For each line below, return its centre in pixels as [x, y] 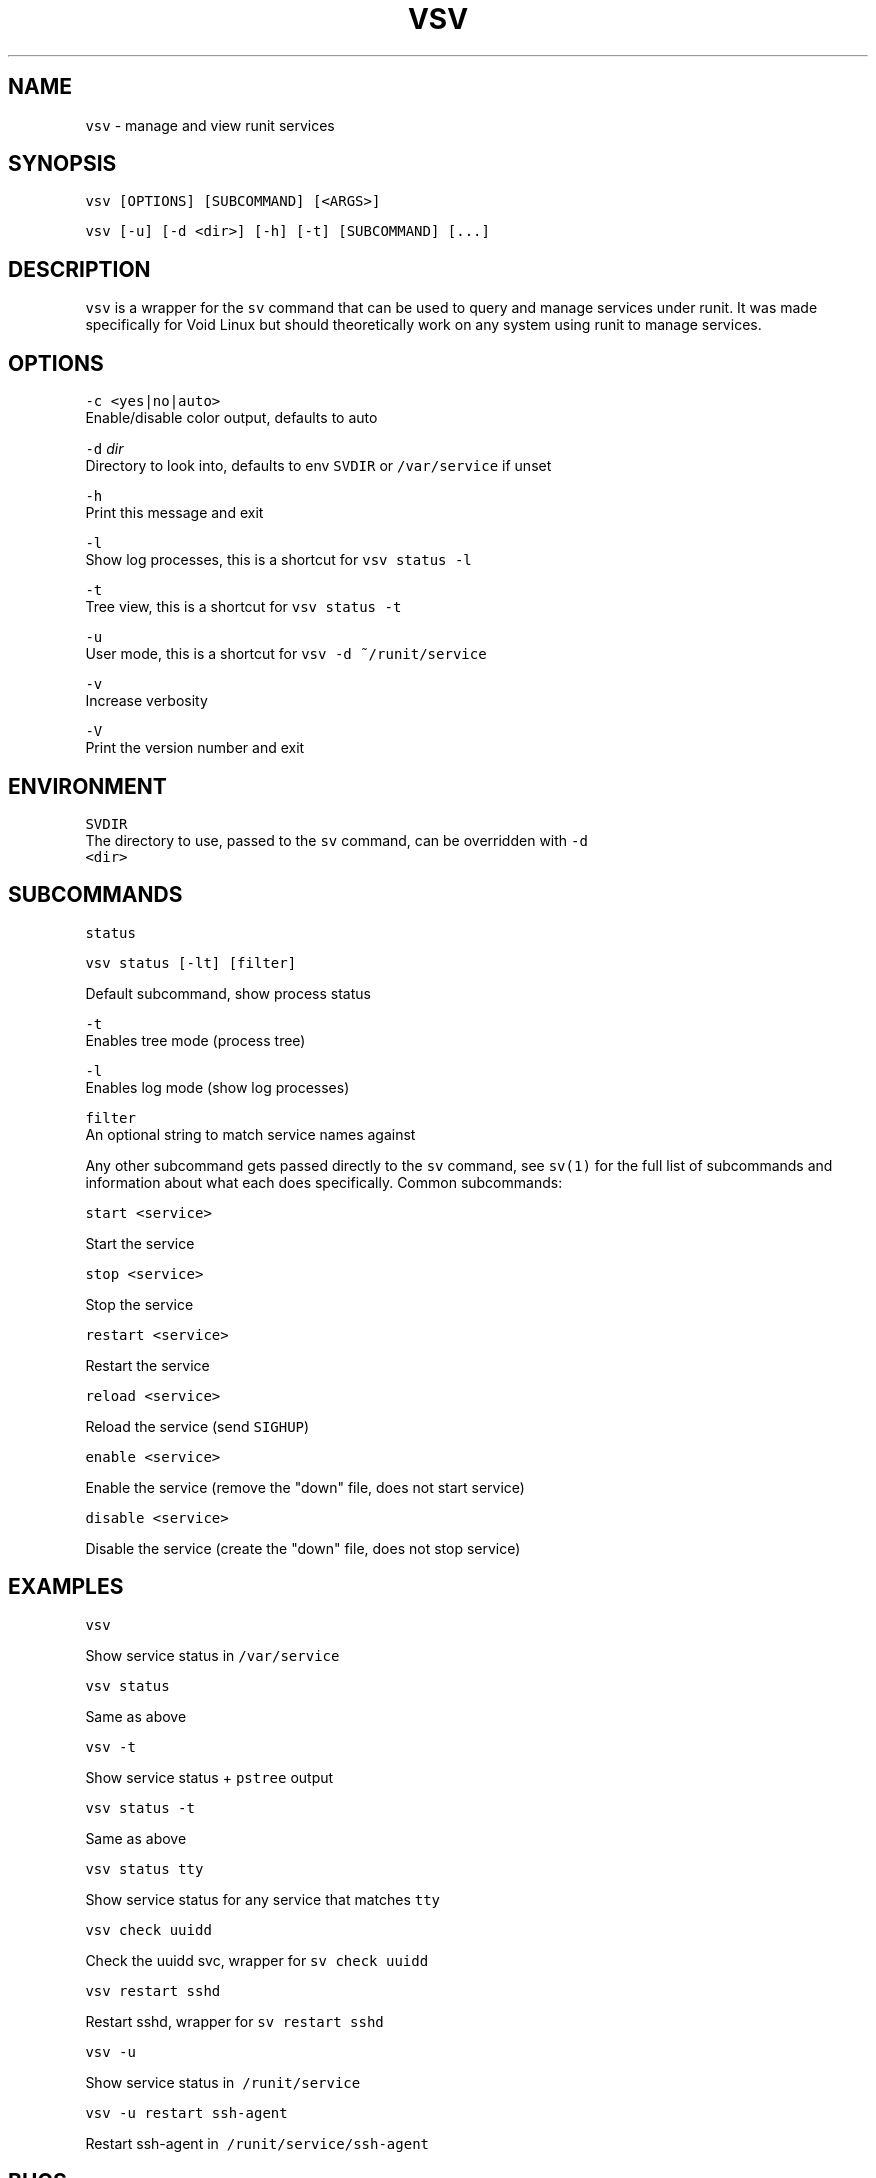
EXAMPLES [66, 1587]
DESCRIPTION [79, 269]
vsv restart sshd [153, 1990]
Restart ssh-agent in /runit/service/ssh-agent [257, 2143]
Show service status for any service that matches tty [263, 1899]
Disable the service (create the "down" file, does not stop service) [303, 1548]
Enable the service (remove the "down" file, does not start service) [305, 1487]
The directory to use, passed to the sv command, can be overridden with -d [336, 840]
